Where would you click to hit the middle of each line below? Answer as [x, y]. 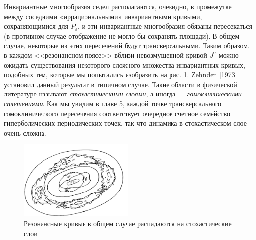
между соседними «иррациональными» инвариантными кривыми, [103, 16]
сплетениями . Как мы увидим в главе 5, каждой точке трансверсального [113, 103]
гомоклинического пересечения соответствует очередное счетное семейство [117, 113]
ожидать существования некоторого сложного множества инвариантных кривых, [125, 65]
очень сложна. [25, 132]
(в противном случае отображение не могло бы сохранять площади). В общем [122, 35]
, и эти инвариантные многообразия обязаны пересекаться [165, 26]
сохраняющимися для [36, 26]
